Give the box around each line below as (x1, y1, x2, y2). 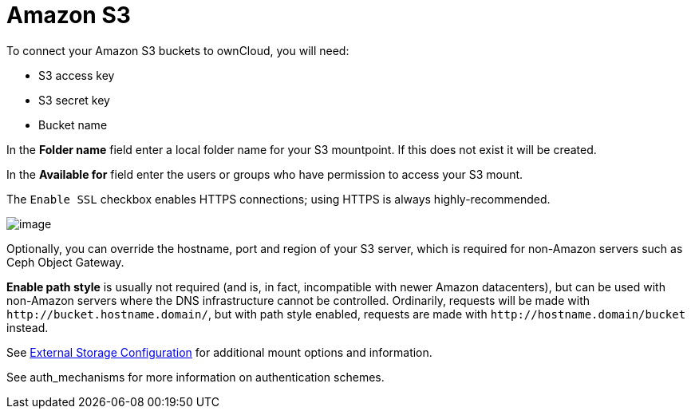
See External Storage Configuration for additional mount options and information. (6, 345, 432, 359)
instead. (6, 320, 49, 334)
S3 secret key (38, 93, 110, 107)
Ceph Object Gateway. (6, 255, 124, 269)
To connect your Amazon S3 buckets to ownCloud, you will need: (6, 43, 349, 57)
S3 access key (38, 68, 115, 82)
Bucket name (38, 117, 108, 132)
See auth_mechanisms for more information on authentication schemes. (6, 370, 385, 384)
